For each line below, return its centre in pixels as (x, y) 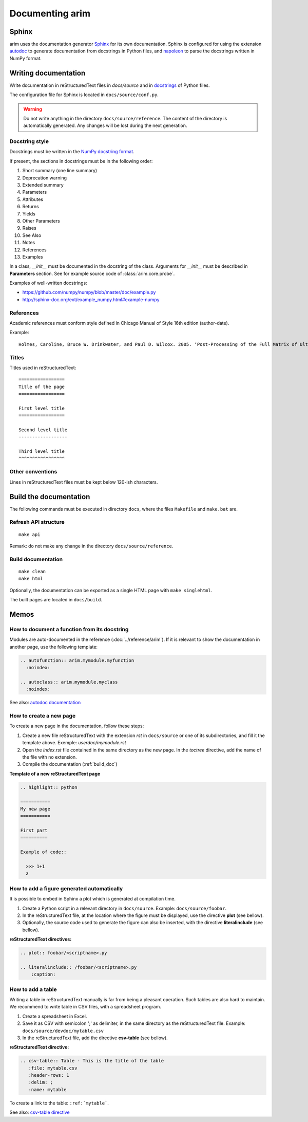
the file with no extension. (50, 757)
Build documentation (36, 559)
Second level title (43, 430)
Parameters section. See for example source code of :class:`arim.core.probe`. (92, 273)
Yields (29, 214)
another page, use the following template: (53, 647)
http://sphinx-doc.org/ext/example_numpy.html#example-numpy (91, 299)
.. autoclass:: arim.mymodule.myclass (69, 682)
